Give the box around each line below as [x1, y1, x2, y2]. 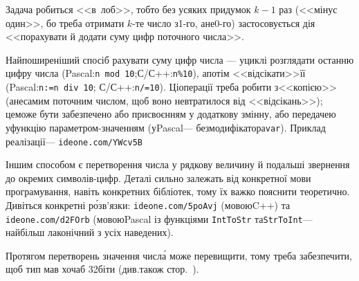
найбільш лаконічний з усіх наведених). [6, 225, 174, 239]
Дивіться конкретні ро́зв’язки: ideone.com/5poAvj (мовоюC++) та [6, 197, 291, 212]
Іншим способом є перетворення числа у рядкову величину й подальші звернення [6, 157, 350, 172]
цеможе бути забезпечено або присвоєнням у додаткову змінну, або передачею [6, 107, 336, 121]
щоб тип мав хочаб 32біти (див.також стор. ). [6, 262, 199, 276]
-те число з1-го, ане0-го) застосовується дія [132, 15, 315, 30]
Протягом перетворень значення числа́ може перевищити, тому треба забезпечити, [6, 248, 352, 262]
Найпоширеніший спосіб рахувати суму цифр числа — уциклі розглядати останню [6, 52, 354, 66]
